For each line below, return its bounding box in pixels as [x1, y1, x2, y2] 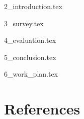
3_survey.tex [4, 18, 44, 28]
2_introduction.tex [4, 1, 62, 11]
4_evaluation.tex [4, 35, 56, 45]
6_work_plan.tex [4, 69, 58, 79]
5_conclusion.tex [4, 51, 56, 62]
